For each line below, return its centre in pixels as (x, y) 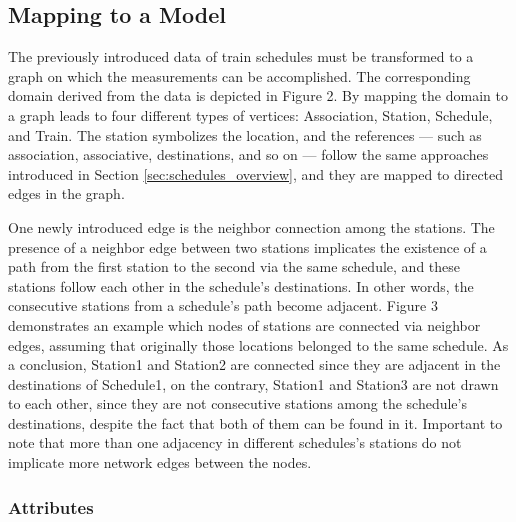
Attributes (51, 506)
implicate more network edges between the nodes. (160, 462)
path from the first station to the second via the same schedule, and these (234, 266)
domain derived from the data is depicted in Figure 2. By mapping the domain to (258, 95)
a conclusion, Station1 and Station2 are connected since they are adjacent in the (254, 364)
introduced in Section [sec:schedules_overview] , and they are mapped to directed (256, 173)
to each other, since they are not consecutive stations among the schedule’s (237, 403)
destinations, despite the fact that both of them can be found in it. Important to (255, 422)
